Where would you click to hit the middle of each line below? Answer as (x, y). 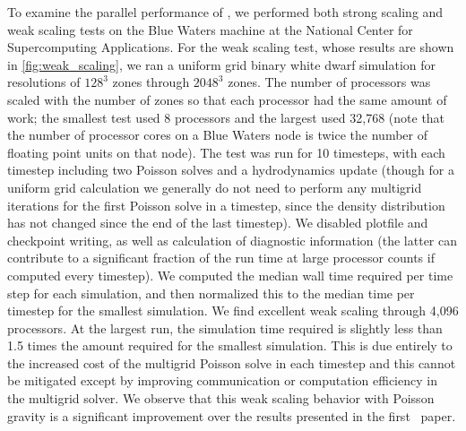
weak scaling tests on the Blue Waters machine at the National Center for (210, 29)
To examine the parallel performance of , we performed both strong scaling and (225, 12)
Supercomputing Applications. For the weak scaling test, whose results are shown (231, 47)
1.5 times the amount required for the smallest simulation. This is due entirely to (230, 345)
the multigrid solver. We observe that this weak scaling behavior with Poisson (221, 398)
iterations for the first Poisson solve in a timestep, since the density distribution (226, 205)
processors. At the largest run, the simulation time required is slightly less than (225, 328)
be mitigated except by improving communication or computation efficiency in (222, 380)
